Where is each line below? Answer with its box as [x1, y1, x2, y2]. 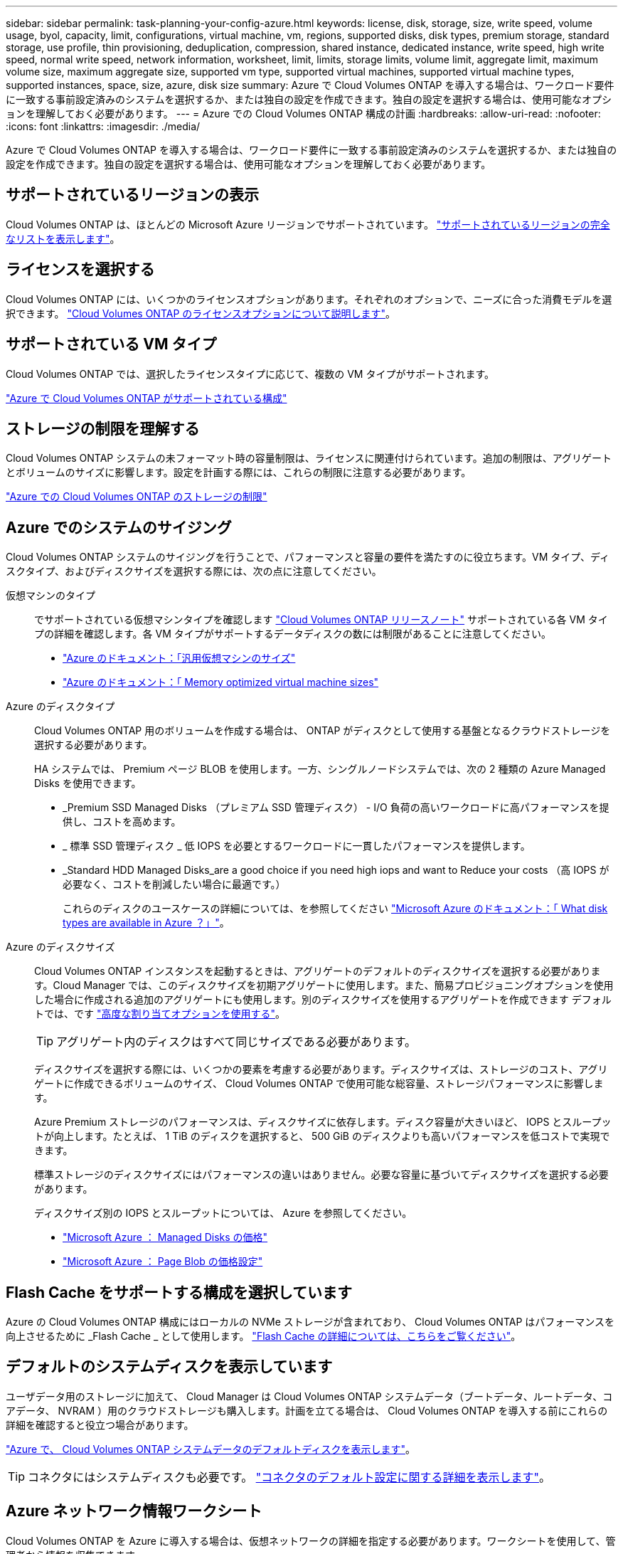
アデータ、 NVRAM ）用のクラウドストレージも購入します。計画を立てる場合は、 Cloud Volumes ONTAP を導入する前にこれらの [6, 1404, 608, 1417]
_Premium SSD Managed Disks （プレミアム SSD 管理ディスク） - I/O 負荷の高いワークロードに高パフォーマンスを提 [63, 801, 609, 814]
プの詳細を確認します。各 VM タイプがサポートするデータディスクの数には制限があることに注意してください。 [34, 628, 551, 640]
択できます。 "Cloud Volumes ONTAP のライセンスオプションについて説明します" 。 [6, 307, 396, 319]
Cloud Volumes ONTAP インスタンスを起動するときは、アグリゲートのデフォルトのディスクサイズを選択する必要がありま [34, 965, 601, 978]
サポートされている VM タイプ [6, 335, 217, 354]
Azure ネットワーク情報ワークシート [6, 1502, 262, 1521]
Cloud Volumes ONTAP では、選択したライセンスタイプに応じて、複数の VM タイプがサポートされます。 [6, 367, 495, 380]
